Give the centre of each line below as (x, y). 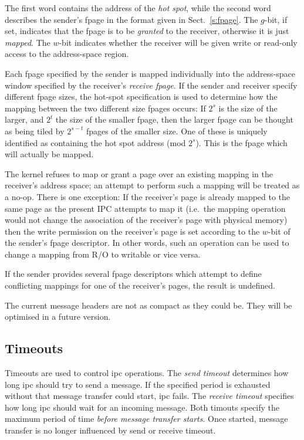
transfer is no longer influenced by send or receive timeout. (110, 430)
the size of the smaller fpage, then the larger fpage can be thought (174, 119)
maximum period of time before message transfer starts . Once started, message (146, 419)
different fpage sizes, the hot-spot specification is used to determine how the (141, 97)
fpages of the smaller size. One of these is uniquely (177, 131)
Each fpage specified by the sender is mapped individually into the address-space (150, 73)
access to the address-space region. (67, 54)
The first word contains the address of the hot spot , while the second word (138, 8)
